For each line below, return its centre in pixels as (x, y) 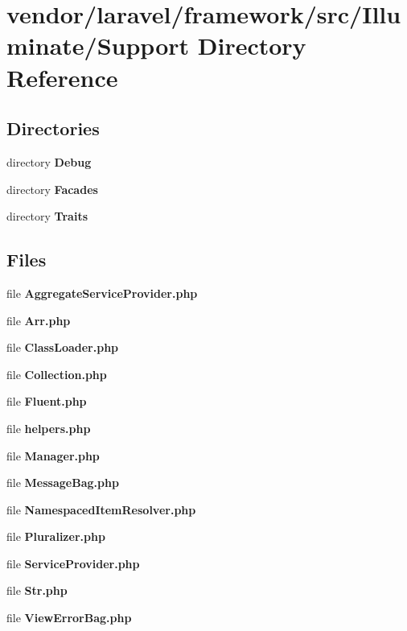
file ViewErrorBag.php (69, 618)
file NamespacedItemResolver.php (101, 509)
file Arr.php (39, 320)
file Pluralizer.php (56, 536)
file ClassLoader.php (63, 347)
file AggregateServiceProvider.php (102, 293)
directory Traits (47, 216)
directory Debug (49, 161)
